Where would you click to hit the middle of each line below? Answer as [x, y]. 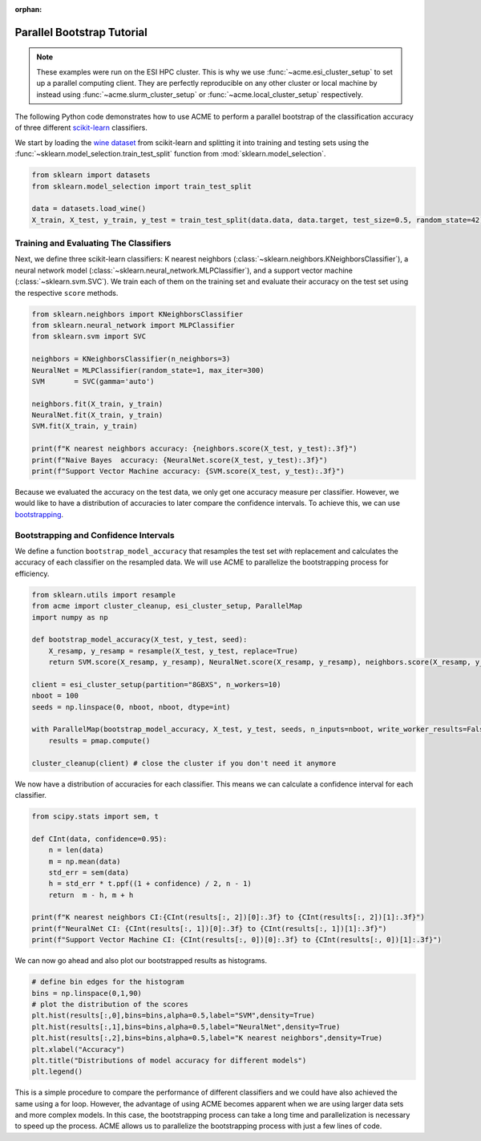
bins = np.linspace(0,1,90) [87, 993]
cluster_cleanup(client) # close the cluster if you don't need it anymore [184, 763]
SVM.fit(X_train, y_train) [85, 426]
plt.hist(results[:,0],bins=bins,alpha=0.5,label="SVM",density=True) [174, 1016]
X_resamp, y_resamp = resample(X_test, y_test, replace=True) [173, 651]
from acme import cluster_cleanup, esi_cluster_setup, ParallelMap [167, 606]
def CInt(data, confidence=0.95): [99, 839]
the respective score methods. [67, 293]
